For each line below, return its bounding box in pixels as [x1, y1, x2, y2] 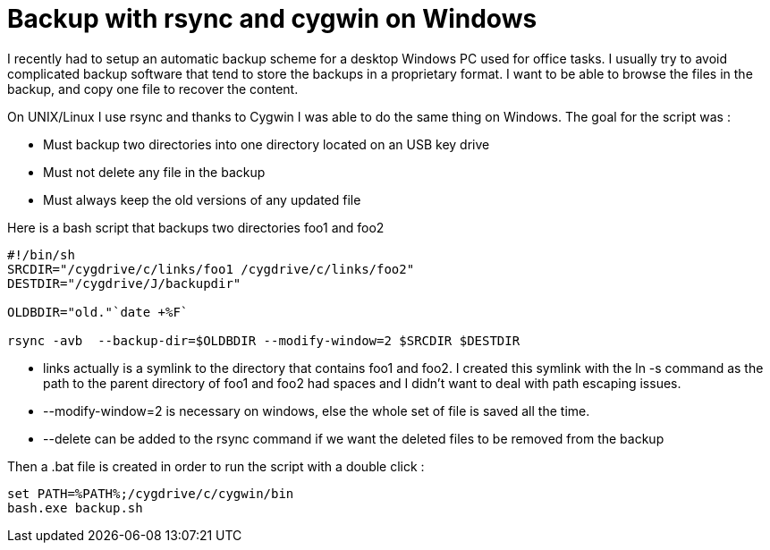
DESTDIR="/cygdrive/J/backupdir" [7, 275, 241, 291]
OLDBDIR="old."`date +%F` [7, 304, 189, 319]
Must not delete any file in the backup [43, 164, 266, 180]
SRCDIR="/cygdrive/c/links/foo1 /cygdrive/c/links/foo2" [7, 261, 415, 276]
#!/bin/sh [7, 247, 75, 262]
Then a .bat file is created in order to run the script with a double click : [7, 458, 425, 474]
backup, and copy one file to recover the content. [7, 80, 299, 97]
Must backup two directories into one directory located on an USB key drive [43, 136, 490, 152]
